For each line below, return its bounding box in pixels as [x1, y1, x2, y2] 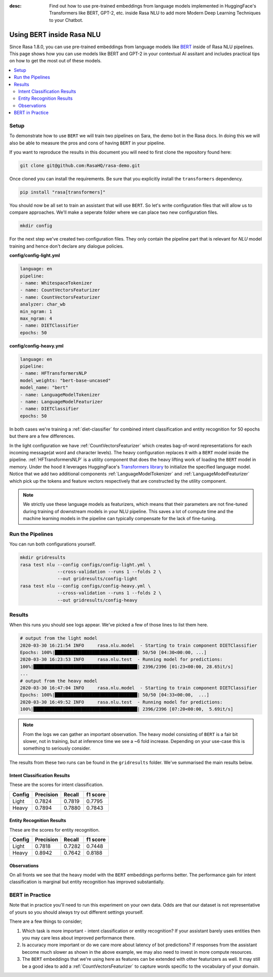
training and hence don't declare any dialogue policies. [9, 243, 124, 249]
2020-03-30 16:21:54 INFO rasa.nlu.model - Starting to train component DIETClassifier [20, 642, 257, 648]
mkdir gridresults [20, 555, 66, 561]
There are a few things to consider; [9, 918, 83, 924]
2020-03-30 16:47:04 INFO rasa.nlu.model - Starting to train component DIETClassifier [20, 685, 257, 691]
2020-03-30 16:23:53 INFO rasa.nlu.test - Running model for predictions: [20, 656, 223, 662]
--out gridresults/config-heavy [57, 597, 138, 603]
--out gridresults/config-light [57, 576, 138, 582]
